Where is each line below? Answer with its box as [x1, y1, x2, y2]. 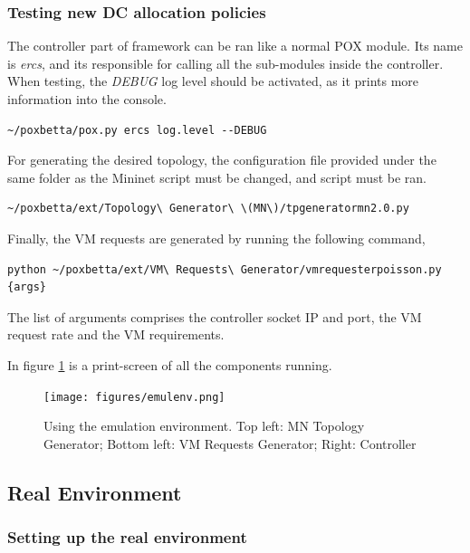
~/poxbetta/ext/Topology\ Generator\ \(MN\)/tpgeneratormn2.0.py [7, 202, 409, 215]
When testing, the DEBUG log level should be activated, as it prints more [7, 72, 419, 91]
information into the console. [7, 90, 167, 108]
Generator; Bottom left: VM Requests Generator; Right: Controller [43, 434, 417, 453]
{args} [7, 281, 46, 294]
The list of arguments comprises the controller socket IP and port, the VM [7, 307, 422, 326]
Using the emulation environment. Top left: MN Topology [43, 416, 365, 435]
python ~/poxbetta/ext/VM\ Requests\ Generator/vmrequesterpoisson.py [7, 262, 442, 276]
